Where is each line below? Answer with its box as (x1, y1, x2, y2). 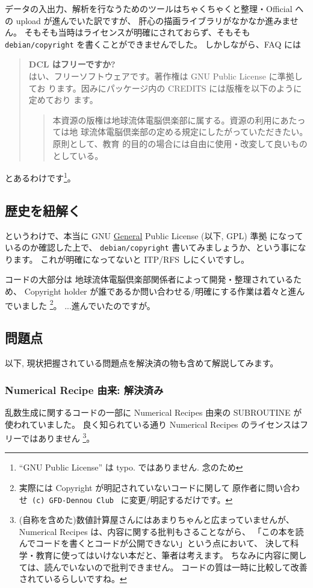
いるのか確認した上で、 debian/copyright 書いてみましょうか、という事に (5, 241, 298, 254)
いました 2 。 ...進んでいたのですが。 (13, 297, 155, 311)
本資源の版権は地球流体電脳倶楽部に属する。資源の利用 (52, 113, 272, 126)
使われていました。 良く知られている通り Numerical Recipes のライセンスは (5, 418, 300, 430)
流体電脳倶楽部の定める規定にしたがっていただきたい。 (88, 125, 308, 138)
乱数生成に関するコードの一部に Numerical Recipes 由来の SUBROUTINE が (5, 405, 302, 418)
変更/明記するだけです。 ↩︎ (129, 493, 233, 505)
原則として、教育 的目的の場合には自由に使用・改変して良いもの (52, 137, 308, 149)
